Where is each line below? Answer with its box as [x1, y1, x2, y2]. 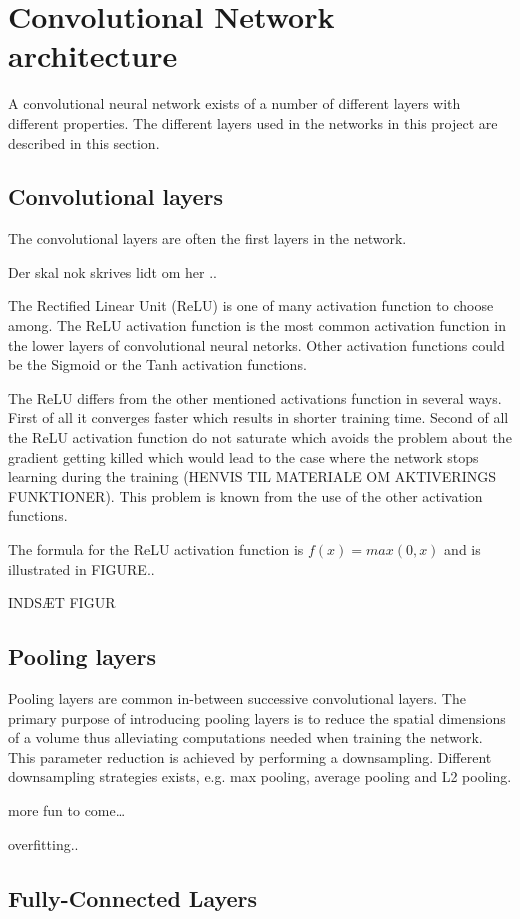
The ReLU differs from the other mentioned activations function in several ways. [8, 387, 502, 408]
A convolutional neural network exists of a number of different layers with [8, 93, 461, 114]
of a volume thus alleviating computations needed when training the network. [8, 727, 483, 748]
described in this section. [8, 132, 160, 153]
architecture [8, 35, 178, 76]
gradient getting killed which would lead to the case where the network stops [8, 446, 479, 467]
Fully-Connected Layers [8, 882, 258, 913]
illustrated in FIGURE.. [8, 558, 155, 579]
